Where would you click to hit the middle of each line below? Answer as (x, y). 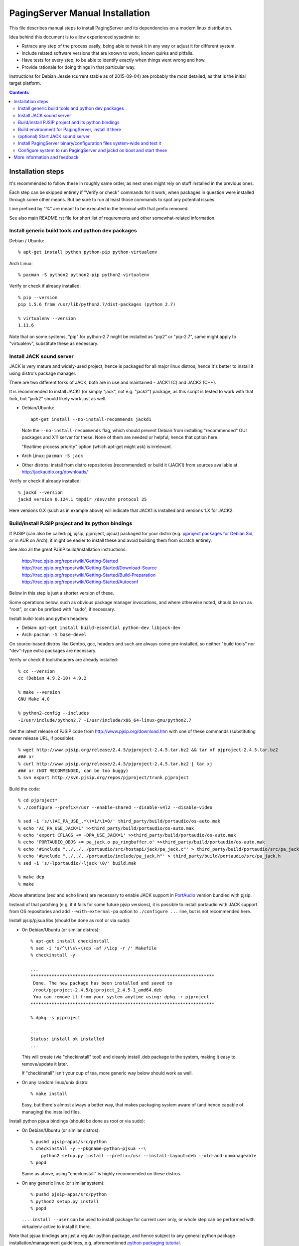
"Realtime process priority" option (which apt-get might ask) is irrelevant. (97, 447)
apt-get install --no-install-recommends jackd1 (91, 419)
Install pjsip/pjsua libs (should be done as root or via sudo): (70, 921)
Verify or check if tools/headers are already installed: (64, 660)
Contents (19, 92)
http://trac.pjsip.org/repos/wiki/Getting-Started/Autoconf (80, 582)
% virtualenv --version (47, 318)
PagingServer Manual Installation (80, 13)
